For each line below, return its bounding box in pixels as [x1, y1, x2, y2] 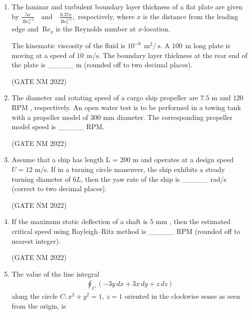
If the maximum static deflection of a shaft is [11, 216, 148, 227]
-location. [142, 24, 170, 34]
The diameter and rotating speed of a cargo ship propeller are [11, 92, 198, 103]
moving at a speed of [11, 50, 75, 60]
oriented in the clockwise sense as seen [125, 291, 240, 301]
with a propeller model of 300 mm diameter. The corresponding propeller [11, 112, 233, 122]
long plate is [193, 40, 230, 51]
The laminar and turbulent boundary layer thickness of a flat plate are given [11, 1, 243, 11]
